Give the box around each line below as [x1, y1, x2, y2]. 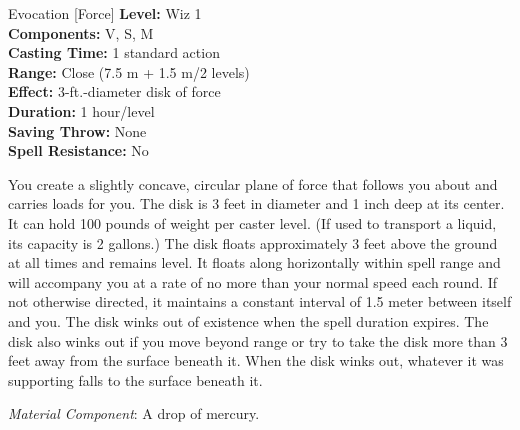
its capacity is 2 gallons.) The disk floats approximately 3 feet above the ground [8, 232, 498, 253]
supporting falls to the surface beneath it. [8, 369, 263, 390]
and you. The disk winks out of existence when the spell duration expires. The [8, 310, 489, 331]
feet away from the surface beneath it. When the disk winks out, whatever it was [8, 350, 504, 371]
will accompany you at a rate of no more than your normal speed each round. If [8, 271, 498, 292]
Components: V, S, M [8, 22, 154, 43]
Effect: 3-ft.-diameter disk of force [8, 81, 221, 102]
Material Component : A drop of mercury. [8, 403, 260, 424]
